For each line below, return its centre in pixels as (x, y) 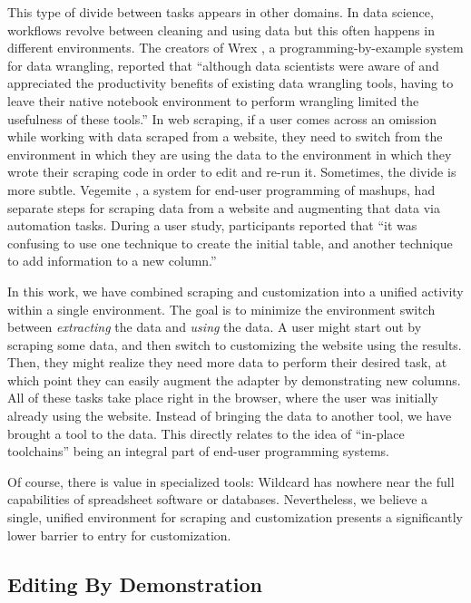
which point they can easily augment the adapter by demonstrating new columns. (234, 379)
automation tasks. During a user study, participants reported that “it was (212, 225)
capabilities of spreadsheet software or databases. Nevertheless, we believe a (218, 499)
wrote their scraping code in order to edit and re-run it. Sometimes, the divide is (232, 172)
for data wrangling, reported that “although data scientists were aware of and (223, 65)
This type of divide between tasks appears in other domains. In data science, (221, 12)
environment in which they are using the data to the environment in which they (230, 154)
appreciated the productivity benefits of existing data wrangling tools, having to (231, 83)
